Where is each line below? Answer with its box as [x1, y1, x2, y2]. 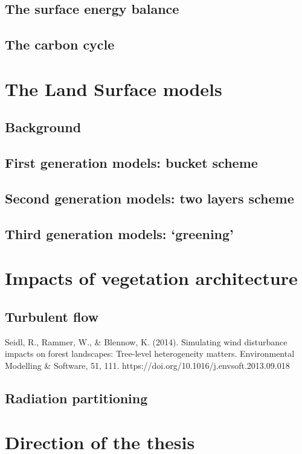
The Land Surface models [5, 76, 222, 101]
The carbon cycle [5, 35, 115, 54]
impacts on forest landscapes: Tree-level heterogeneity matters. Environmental [5, 347, 295, 360]
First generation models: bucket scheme [5, 153, 258, 172]
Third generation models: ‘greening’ [5, 224, 234, 243]
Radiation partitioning [5, 388, 148, 407]
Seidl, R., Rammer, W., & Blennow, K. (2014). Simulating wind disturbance [5, 335, 288, 348]
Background [5, 118, 82, 136]
